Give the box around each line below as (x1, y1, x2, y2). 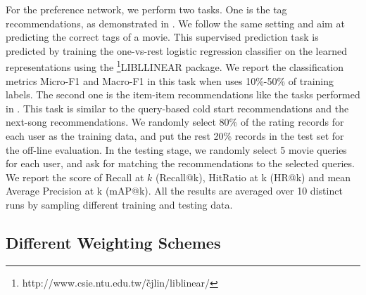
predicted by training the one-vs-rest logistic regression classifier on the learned (6, 43, 347, 58)
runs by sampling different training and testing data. (6, 197, 233, 211)
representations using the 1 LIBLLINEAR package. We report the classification (6, 58, 344, 74)
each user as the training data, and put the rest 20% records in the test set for (6, 129, 344, 143)
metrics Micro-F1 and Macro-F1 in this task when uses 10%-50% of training (6, 73, 334, 88)
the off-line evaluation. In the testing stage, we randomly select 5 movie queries (6, 142, 347, 157)
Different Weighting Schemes (6, 231, 221, 253)
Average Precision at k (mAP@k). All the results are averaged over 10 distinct (6, 183, 343, 198)
